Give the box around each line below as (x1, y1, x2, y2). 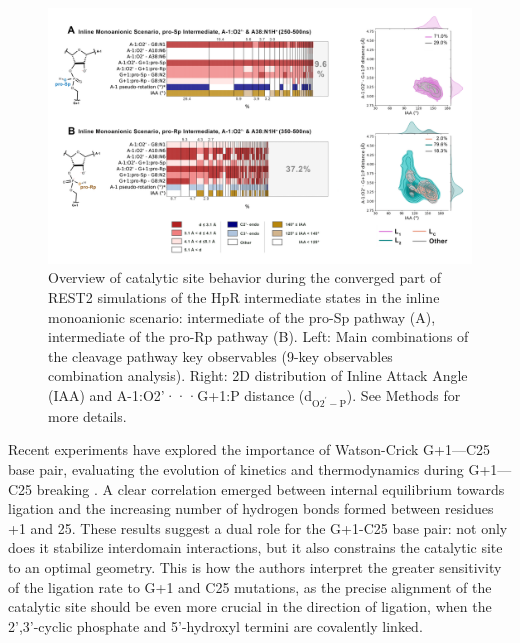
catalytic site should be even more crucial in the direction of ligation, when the (8, 596, 492, 617)
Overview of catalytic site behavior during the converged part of (48, 267, 442, 288)
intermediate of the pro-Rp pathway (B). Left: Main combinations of (48, 326, 469, 347)
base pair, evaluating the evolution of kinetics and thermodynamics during (8, 458, 464, 479)
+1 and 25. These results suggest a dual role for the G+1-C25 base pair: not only (8, 517, 508, 538)
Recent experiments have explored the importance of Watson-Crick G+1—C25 (8, 439, 491, 460)
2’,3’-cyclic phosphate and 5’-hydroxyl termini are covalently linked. (8, 615, 423, 636)
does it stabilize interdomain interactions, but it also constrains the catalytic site (8, 537, 503, 558)
